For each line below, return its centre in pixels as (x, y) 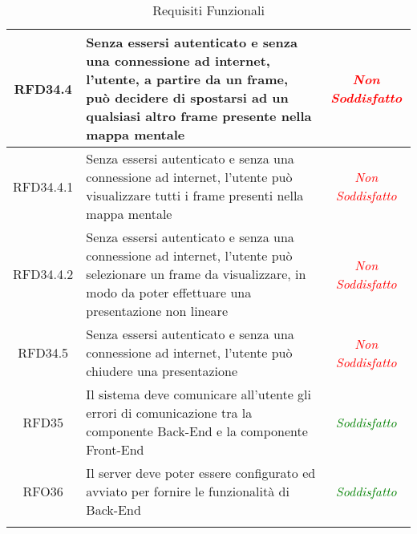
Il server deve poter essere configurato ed (201, 473)
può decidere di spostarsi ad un (187, 97)
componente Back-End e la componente (197, 431)
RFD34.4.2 (43, 274)
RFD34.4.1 (43, 186)
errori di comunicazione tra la (169, 413)
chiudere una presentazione (162, 371)
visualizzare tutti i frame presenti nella (195, 195)
